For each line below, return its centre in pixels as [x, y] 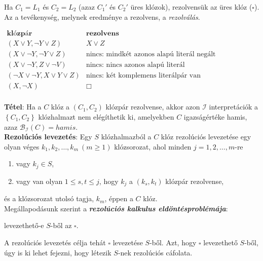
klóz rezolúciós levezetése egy [206, 137]
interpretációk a [234, 107]
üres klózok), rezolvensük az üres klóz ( [191, 7]
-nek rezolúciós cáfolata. [155, 252]
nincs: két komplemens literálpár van [143, 76]
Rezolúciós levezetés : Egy [48, 137]
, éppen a [119, 198]
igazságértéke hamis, [215, 117]
